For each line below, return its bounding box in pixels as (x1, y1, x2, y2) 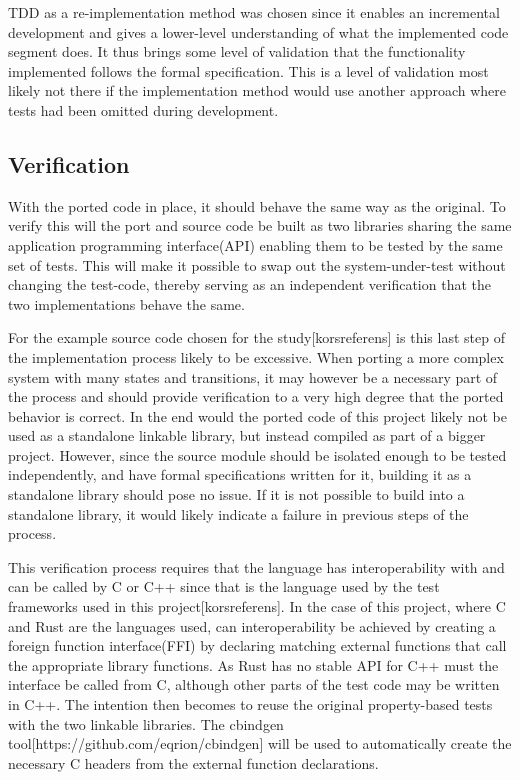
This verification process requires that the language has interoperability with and (8, 556, 505, 577)
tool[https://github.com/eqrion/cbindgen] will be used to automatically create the (8, 733, 512, 754)
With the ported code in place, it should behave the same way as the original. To (8, 195, 506, 216)
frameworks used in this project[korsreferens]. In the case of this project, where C (8, 596, 506, 617)
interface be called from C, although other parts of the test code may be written (8, 674, 500, 695)
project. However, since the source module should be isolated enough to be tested (8, 444, 507, 465)
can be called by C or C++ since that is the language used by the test (8, 576, 440, 597)
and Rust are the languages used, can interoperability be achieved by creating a (8, 615, 496, 636)
